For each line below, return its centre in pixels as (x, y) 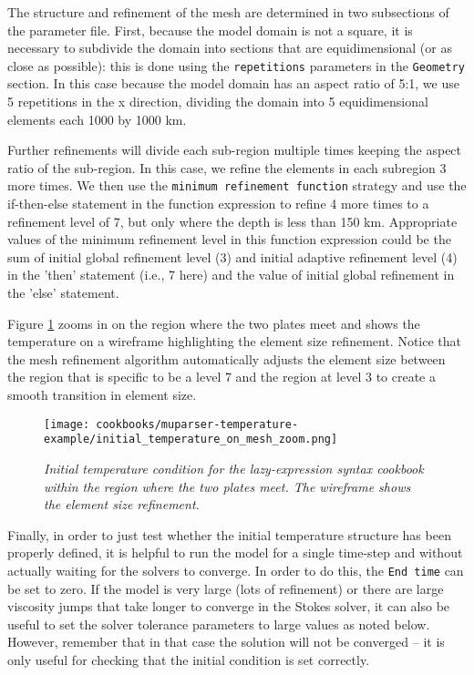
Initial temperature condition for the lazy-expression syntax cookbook (234, 468)
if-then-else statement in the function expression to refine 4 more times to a (218, 204)
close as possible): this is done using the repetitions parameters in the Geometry (236, 65)
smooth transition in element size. (102, 394)
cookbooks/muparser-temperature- (197, 424)
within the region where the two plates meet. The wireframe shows (227, 486)
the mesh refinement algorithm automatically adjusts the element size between (227, 358)
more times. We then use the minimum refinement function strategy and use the (237, 185)
